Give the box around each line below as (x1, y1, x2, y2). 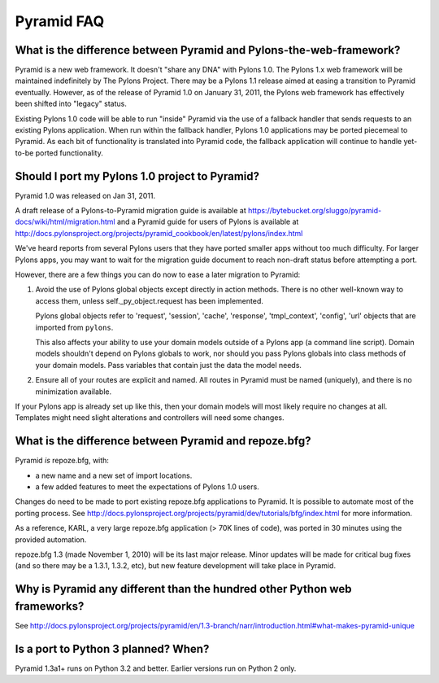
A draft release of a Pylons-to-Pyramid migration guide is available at (15, 206, 247, 216)
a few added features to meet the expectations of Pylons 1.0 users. (35, 482, 259, 492)
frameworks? (15, 599, 85, 613)
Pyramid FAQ (15, 12, 105, 30)
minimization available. (35, 387, 112, 396)
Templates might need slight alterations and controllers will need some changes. (15, 413, 285, 422)
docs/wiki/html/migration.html (15, 217, 115, 227)
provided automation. (15, 534, 87, 545)
